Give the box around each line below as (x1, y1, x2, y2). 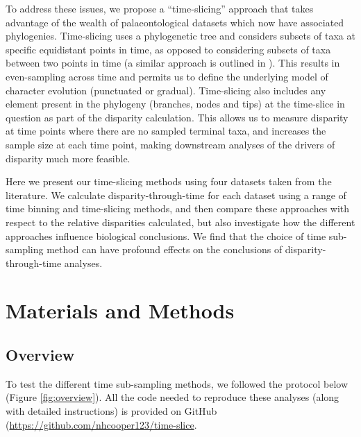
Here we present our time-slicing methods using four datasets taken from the (6, 174, 332, 189)
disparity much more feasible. (6, 151, 131, 165)
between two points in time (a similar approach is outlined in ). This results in (6, 55, 340, 70)
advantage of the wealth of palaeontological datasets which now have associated (6, 15, 344, 29)
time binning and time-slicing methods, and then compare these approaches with (6, 201, 350, 216)
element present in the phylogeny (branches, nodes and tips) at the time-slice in (6, 96, 345, 111)
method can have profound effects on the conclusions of (47, 242, 283, 257)
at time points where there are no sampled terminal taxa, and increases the (6, 123, 326, 138)
